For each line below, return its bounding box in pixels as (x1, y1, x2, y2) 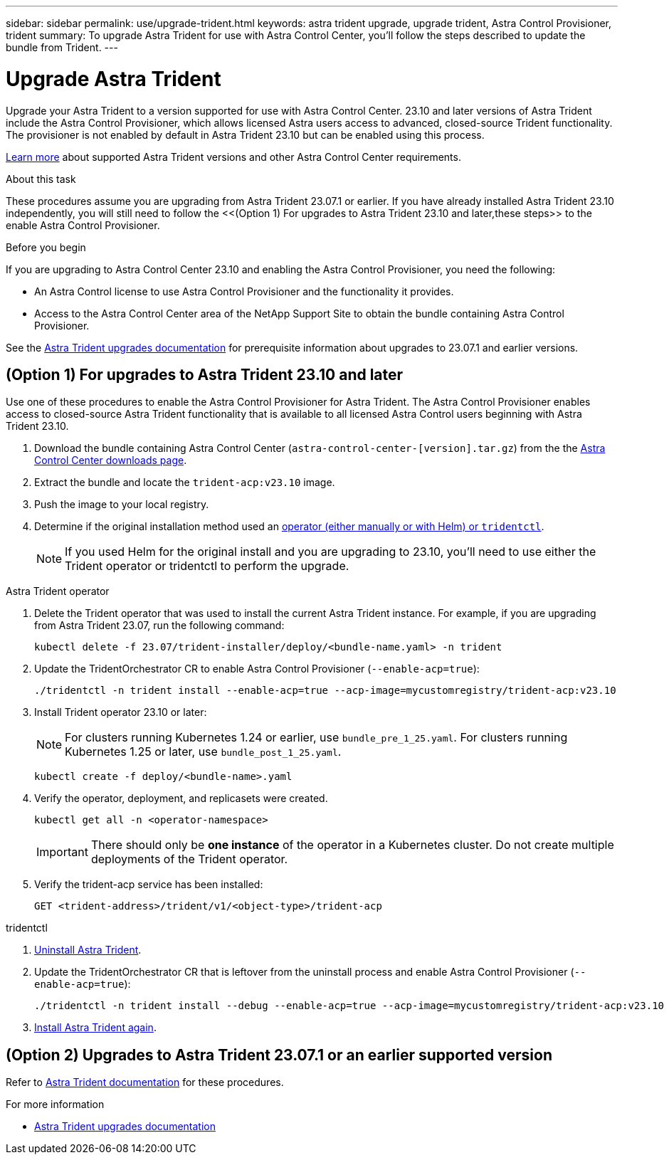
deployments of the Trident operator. (90, 852, 288, 867)
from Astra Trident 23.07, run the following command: (34, 619, 285, 632)
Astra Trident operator (6, 585, 110, 598)
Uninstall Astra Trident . (34, 944, 142, 956)
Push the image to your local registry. (34, 498, 209, 511)
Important (36, 845, 88, 860)
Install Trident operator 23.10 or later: (34, 706, 207, 719)
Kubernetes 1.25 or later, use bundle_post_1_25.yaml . (65, 744, 342, 759)
